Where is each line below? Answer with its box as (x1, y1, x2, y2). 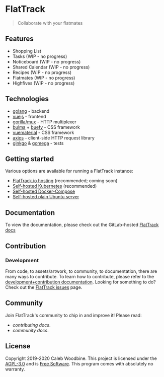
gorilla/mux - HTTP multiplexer (12, 119, 76, 125)
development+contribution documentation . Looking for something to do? (5, 279, 156, 285)
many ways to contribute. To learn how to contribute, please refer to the (5, 273, 154, 279)
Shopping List (12, 48, 42, 54)
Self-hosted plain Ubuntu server (12, 194, 79, 200)
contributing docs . (12, 322, 51, 328)
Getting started (5, 155, 54, 163)
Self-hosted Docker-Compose (12, 188, 75, 194)
